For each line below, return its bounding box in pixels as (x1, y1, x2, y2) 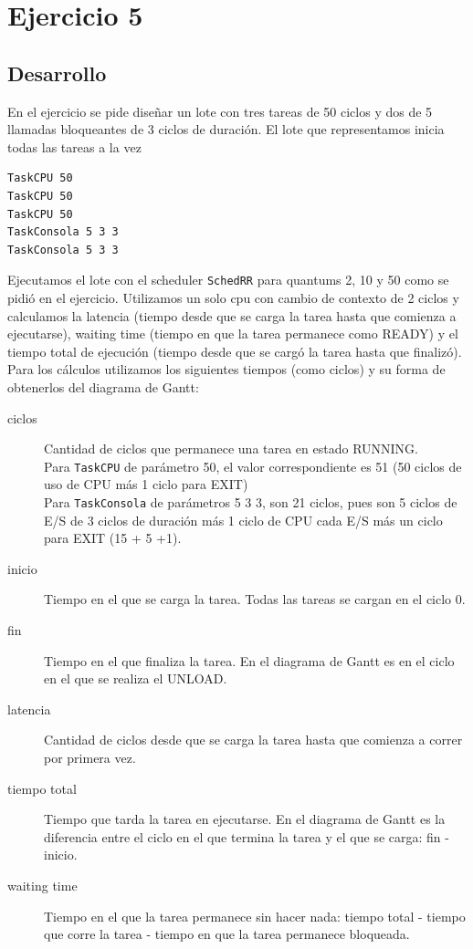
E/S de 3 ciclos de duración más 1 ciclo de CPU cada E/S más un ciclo (44, 510, 443, 529)
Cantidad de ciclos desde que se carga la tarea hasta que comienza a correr (44, 730, 463, 749)
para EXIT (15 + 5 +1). (44, 528, 182, 547)
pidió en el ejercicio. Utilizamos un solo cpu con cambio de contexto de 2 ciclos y (7, 287, 459, 307)
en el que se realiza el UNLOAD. (44, 669, 227, 688)
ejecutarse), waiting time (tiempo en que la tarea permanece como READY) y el (7, 324, 458, 343)
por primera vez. (44, 747, 136, 766)
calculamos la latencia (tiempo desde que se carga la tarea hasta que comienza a (7, 306, 457, 325)
